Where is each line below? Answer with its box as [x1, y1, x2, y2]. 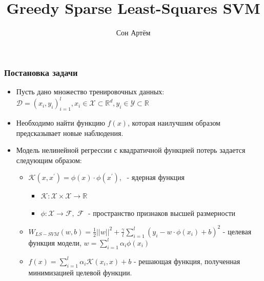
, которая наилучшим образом [127, 117, 220, 128]
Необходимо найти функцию [16, 117, 105, 128]
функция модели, [28, 237, 82, 248]
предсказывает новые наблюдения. [16, 127, 124, 138]
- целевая [222, 226, 252, 236]
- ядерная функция [127, 172, 185, 183]
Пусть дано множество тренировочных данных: [16, 86, 165, 97]
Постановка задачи [4, 66, 78, 78]
